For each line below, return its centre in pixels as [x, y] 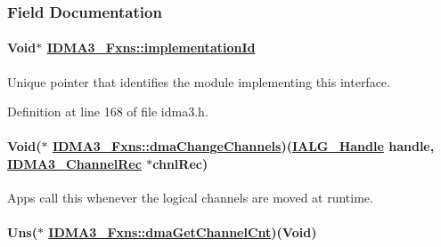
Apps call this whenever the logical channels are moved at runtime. [190, 198]
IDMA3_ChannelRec [74, 164]
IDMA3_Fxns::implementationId [151, 48]
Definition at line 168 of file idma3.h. [108, 112]
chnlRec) [180, 164]
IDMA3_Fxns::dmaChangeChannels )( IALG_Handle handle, [243, 146]
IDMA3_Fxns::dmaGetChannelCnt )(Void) [183, 232]
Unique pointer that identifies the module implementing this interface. [199, 81]
